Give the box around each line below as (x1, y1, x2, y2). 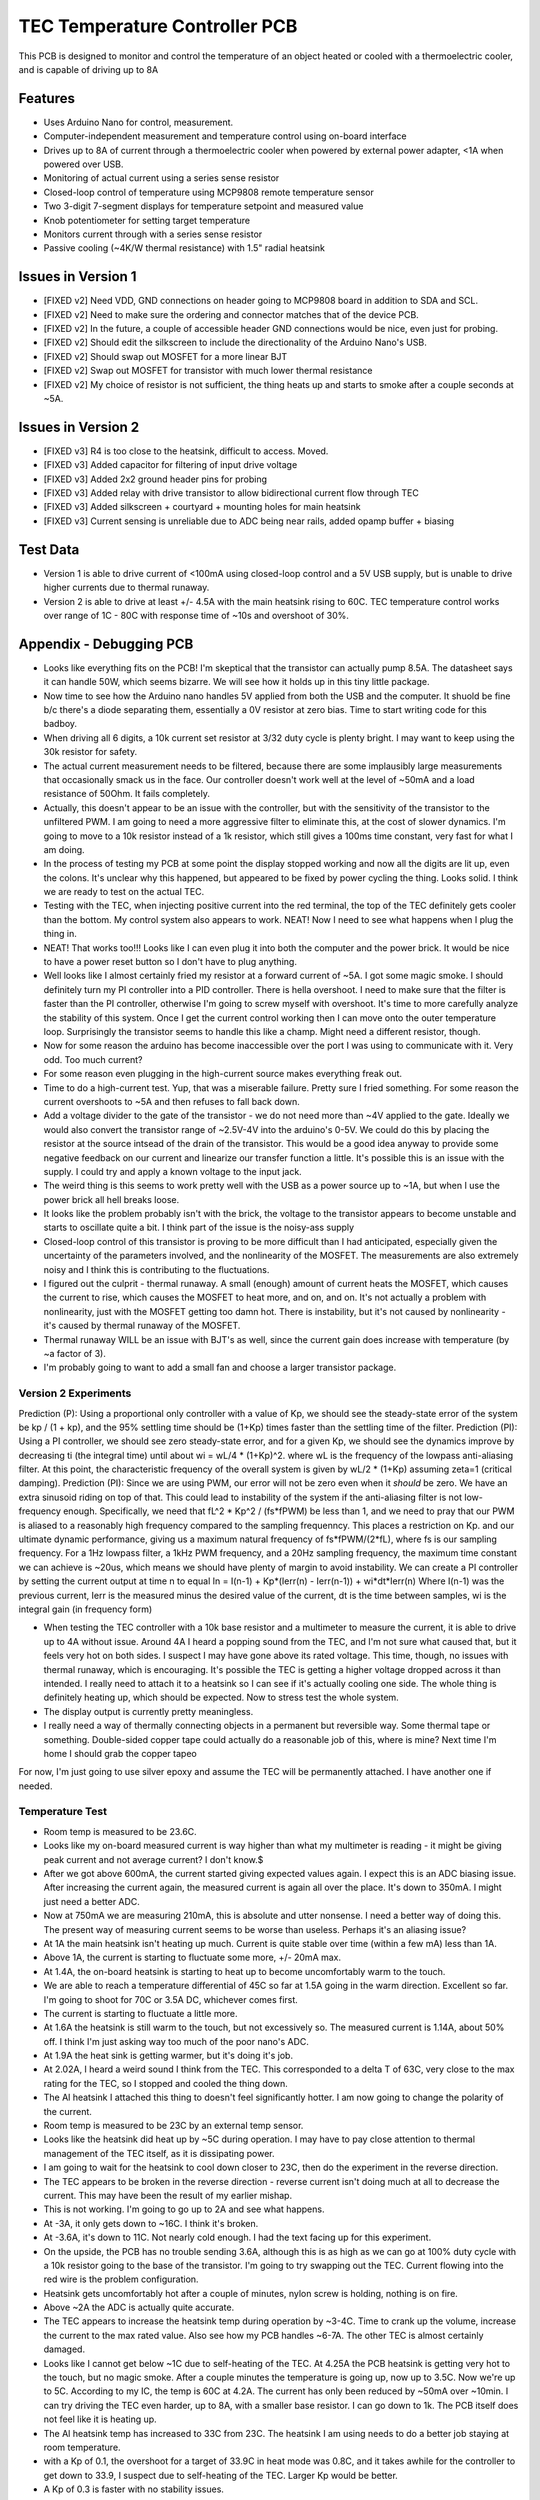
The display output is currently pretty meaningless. (43, 1705, 254, 1717)
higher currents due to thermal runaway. (43, 581, 210, 594)
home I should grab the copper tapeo (43, 1747, 197, 1759)
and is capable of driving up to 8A (18, 63, 159, 75)
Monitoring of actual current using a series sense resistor (43, 172, 280, 184)
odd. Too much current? (43, 1053, 143, 1065)
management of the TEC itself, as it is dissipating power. (43, 2147, 275, 2159)
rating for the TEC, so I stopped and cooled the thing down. (43, 2077, 289, 2089)
